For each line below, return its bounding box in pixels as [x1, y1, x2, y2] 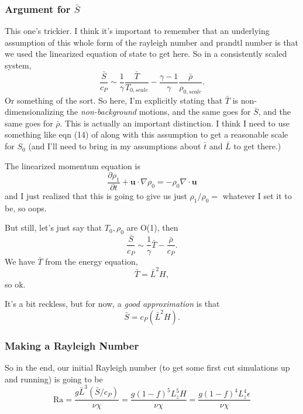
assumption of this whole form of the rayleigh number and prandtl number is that [5, 36, 298, 48]
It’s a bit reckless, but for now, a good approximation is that [5, 297, 220, 310]
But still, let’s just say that [5, 221, 102, 234]
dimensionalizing [5, 105, 64, 118]
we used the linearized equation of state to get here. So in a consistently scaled [5, 47, 287, 60]
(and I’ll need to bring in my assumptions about [28, 140, 201, 152]
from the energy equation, [45, 255, 138, 267]
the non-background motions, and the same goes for [66, 105, 251, 118]
